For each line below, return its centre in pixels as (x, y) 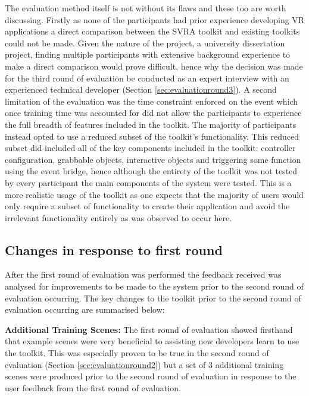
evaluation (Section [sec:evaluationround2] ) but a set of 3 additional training (144, 364)
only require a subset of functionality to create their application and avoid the (147, 206)
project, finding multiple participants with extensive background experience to (148, 54)
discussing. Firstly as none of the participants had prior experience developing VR (155, 19)
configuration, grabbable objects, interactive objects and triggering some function (153, 159)
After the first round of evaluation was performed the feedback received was (143, 274)
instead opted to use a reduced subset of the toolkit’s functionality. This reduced (152, 136)
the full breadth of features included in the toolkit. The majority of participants (151, 124)
